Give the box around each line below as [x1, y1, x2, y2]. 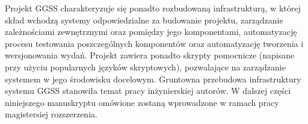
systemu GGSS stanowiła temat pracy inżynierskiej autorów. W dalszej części [5, 84, 291, 97]
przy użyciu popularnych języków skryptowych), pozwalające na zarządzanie [5, 60, 286, 73]
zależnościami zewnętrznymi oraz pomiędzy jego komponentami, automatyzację [5, 25, 297, 38]
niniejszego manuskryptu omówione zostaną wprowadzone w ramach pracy [5, 96, 279, 108]
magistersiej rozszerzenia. [5, 108, 97, 120]
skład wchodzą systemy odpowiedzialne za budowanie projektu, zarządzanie [5, 13, 283, 26]
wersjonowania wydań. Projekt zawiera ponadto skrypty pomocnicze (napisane [5, 49, 295, 61]
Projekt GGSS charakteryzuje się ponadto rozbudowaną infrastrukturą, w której [5, 2, 301, 14]
